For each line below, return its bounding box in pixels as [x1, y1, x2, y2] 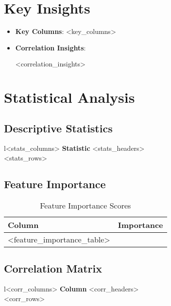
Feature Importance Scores [40, 199, 131, 211]
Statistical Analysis [4, 87, 135, 107]
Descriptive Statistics [4, 120, 113, 135]
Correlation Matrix [4, 261, 103, 276]
